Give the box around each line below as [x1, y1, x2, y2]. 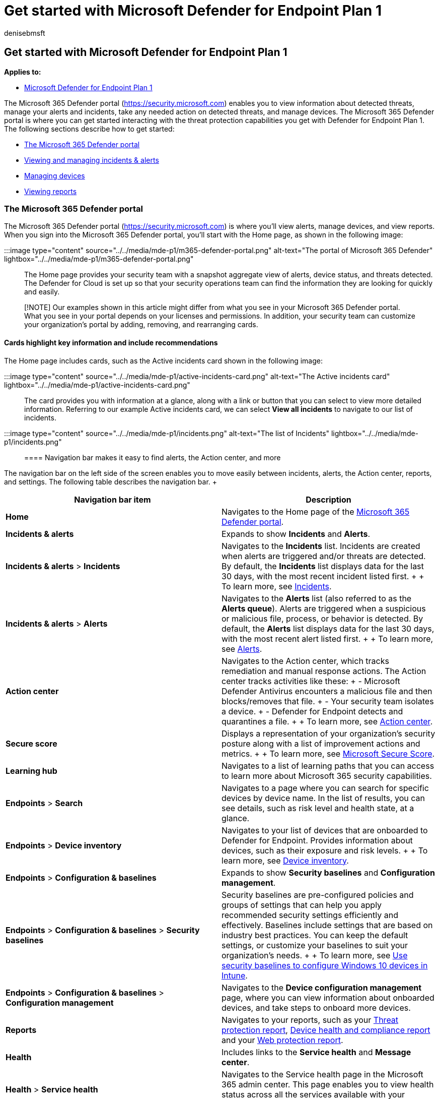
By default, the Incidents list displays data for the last [222, 561, 424, 571]
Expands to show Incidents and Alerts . [222, 528, 371, 539]
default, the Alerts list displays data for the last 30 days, [222, 623, 434, 634]
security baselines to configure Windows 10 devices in [222, 960, 428, 970]
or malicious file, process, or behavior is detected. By [222, 613, 423, 624]
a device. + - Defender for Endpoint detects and [222, 706, 403, 716]
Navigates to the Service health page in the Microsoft [222, 1069, 423, 1079]
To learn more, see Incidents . [222, 581, 332, 591]
